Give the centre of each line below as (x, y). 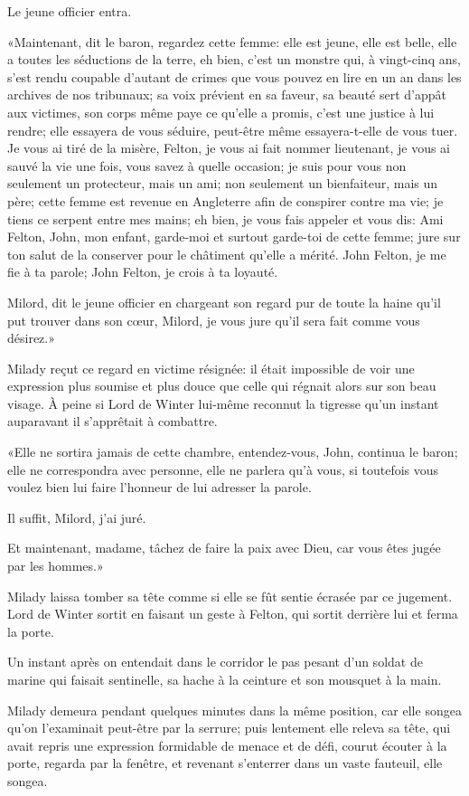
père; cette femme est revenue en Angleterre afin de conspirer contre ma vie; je (225, 200)
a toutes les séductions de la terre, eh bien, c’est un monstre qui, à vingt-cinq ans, (234, 59)
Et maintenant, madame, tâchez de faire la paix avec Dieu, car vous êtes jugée (224, 548)
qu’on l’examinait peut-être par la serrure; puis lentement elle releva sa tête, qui (229, 728)
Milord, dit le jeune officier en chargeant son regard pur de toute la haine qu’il (224, 302)
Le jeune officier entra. (70, 11)
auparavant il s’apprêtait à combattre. (113, 421)
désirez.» (32, 338)
